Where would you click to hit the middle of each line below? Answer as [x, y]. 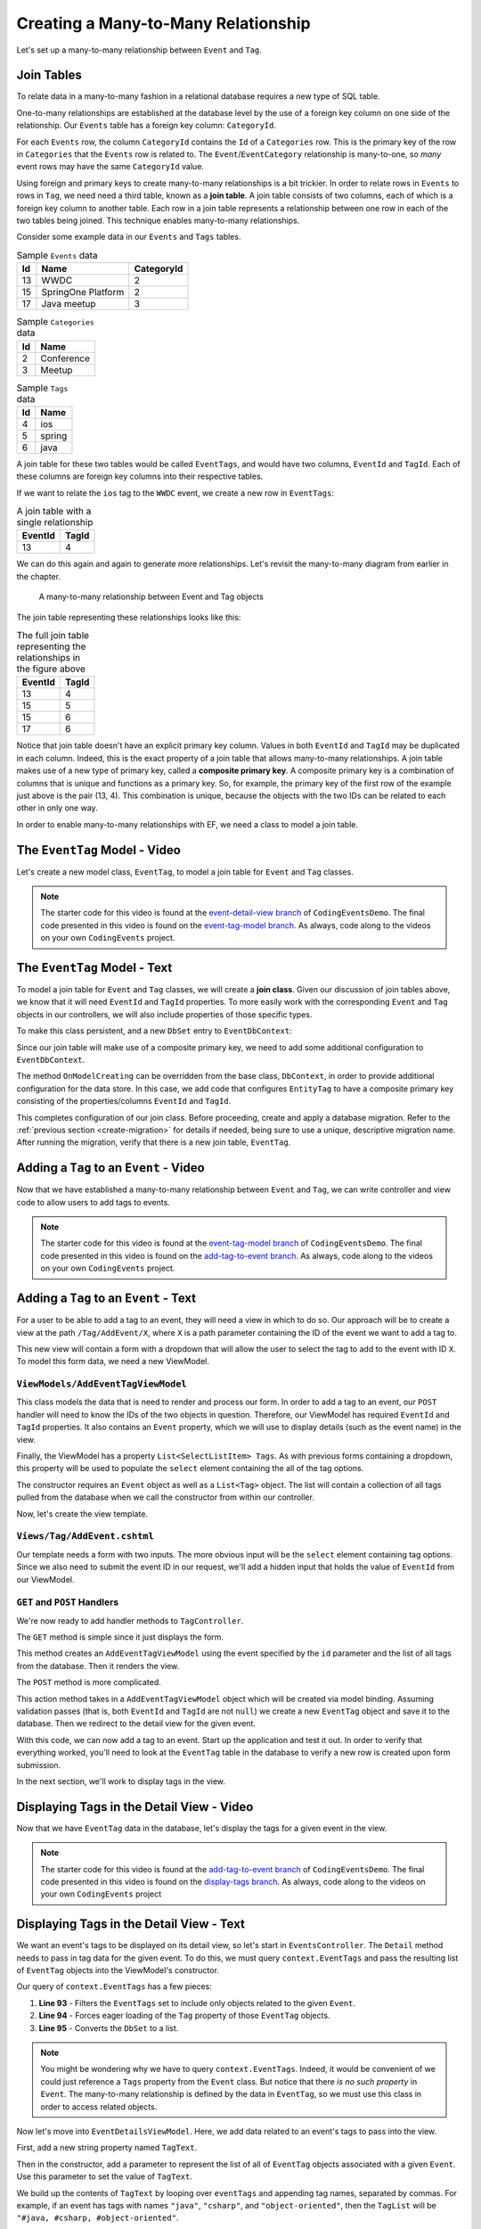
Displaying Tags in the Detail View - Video [135, 1807]
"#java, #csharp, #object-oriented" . [98, 2218]
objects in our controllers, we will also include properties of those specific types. [164, 1014]
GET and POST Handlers [68, 1602]
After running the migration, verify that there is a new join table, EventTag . [154, 1142]
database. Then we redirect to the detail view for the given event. [136, 1723]
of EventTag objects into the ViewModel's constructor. [118, 1970]
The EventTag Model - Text [94, 967]
